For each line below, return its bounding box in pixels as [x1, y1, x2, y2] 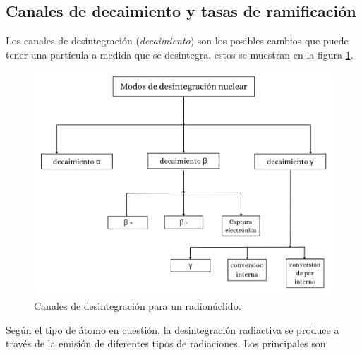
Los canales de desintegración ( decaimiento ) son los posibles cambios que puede [6, 33, 349, 48]
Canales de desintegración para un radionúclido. [34, 298, 241, 313]
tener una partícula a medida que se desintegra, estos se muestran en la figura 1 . [6, 47, 354, 61]
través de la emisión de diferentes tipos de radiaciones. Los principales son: [6, 336, 329, 351]
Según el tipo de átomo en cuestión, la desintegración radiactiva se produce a [6, 322, 339, 337]
